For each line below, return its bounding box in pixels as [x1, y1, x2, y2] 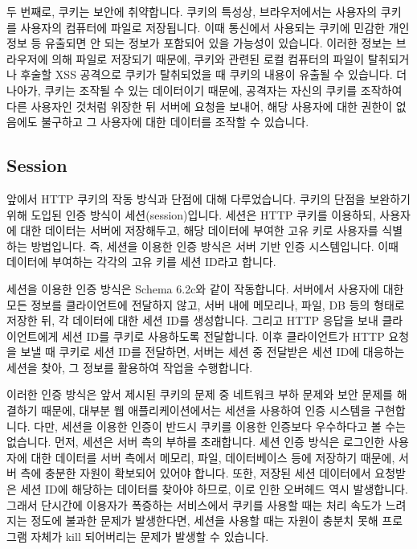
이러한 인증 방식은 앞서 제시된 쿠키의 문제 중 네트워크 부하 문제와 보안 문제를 [6, 386, 393, 403]
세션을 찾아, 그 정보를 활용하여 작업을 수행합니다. [6, 358, 253, 375]
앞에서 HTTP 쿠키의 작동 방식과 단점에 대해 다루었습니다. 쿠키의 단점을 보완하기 [6, 190, 411, 207]
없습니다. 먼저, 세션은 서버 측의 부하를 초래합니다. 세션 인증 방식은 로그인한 [6, 433, 385, 450]
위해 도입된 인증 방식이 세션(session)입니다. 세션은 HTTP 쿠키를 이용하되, [6, 206, 376, 223]
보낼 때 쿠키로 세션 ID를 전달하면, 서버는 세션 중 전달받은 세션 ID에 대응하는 [20, 343, 405, 360]
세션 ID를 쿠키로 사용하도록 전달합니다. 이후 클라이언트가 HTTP [62, 327, 385, 344]
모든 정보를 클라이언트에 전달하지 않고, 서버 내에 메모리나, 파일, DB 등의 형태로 [6, 296, 405, 313]
